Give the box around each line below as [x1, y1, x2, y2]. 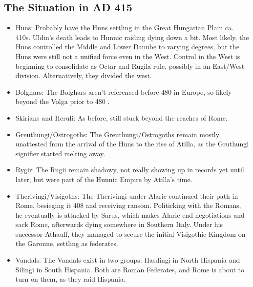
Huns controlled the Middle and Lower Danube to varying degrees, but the [15, 41, 239, 52]
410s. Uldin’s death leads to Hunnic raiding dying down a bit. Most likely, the [15, 32, 249, 42]
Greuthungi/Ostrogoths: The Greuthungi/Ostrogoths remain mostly [15, 129, 220, 139]
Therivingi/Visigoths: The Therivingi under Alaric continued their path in [15, 190, 238, 201]
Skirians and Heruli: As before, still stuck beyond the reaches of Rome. [15, 112, 228, 123]
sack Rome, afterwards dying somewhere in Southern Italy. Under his [15, 219, 223, 229]
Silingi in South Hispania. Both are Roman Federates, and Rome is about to [15, 264, 244, 274]
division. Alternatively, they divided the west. [15, 70, 152, 81]
